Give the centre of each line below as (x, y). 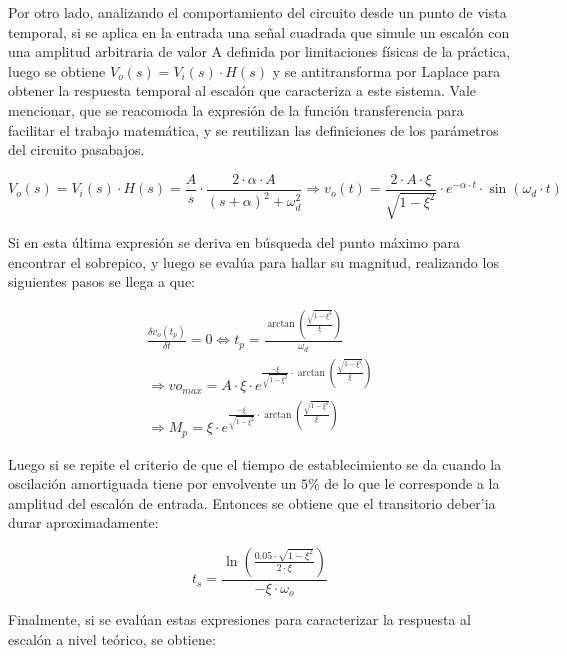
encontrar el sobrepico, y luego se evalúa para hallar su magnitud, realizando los (253, 261)
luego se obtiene (57, 70)
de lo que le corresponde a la (412, 483)
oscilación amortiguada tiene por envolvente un (152, 483)
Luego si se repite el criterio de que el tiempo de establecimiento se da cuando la (255, 463)
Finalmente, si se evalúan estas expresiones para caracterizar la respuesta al (239, 619)
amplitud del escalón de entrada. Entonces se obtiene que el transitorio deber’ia (252, 502)
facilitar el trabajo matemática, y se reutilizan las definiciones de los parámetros (253, 129)
